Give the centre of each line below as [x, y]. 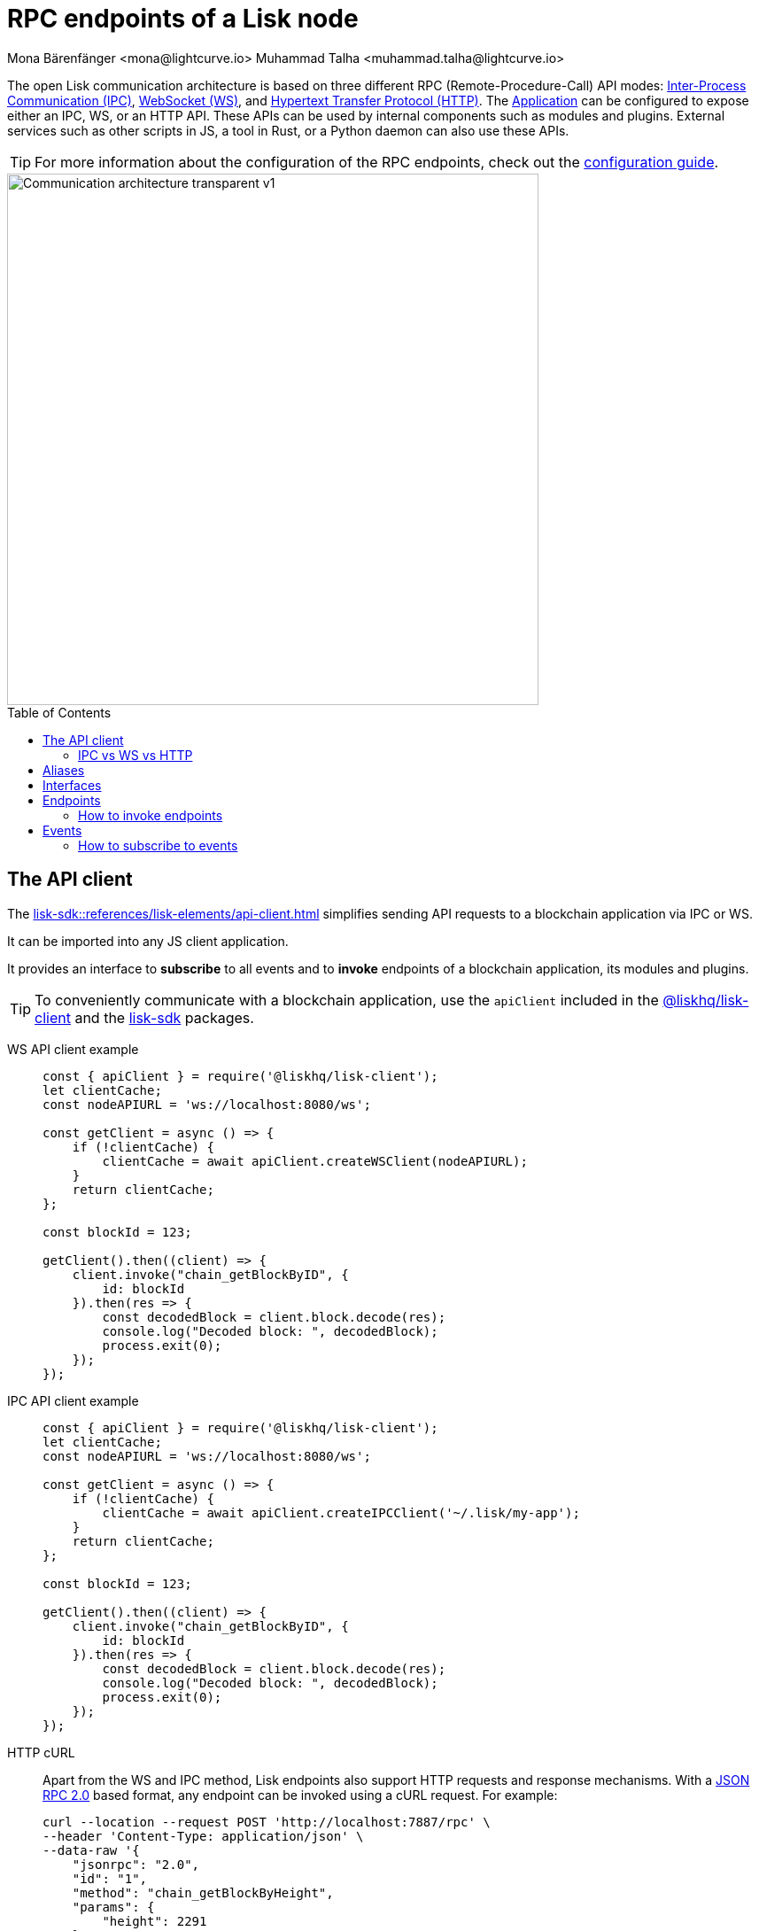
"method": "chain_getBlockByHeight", [203, 1892]
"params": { [113, 1907]
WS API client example [73, 1049]
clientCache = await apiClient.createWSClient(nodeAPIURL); [315, 1161]
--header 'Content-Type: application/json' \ [203, 1836]
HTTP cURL [41, 1752]
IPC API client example [73, 1400]
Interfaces [72, 785]
